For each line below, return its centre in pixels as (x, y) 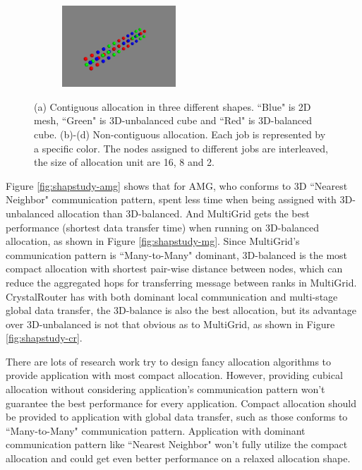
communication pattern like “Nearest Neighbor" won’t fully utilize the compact (177, 444)
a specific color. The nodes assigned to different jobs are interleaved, (181, 148)
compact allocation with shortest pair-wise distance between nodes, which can (174, 269)
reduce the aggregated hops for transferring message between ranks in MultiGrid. (181, 282)
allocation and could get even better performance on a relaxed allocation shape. (178, 458)
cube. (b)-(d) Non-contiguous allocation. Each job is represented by (180, 134)
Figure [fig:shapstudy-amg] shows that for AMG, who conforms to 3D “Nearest (177, 185)
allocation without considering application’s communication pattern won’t (165, 389)
